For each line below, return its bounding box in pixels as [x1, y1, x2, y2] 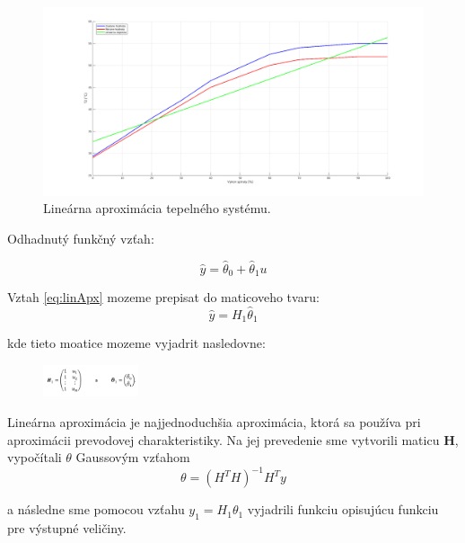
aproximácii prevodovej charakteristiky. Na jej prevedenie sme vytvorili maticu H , [7, 430, 459, 449]
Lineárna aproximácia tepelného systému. [43, 199, 271, 218]
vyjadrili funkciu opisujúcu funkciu [247, 500, 439, 519]
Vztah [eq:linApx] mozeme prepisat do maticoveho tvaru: [7, 287, 320, 306]
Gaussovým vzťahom [75, 448, 190, 467]
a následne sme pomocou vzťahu [7, 500, 185, 519]
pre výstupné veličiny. [7, 519, 127, 538]
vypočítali [7, 448, 62, 467]
